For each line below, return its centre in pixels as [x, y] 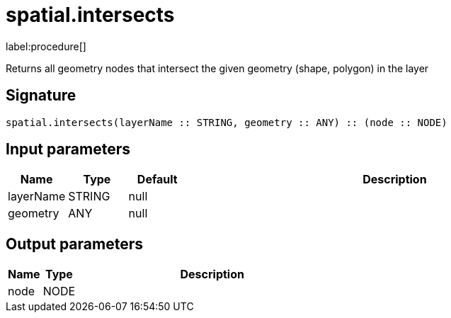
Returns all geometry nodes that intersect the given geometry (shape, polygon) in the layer [217, 68]
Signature [41, 96]
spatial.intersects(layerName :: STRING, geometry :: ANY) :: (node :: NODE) [227, 122]
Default [157, 180]
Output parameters [74, 244]
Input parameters [68, 149]
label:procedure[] [46, 46]
